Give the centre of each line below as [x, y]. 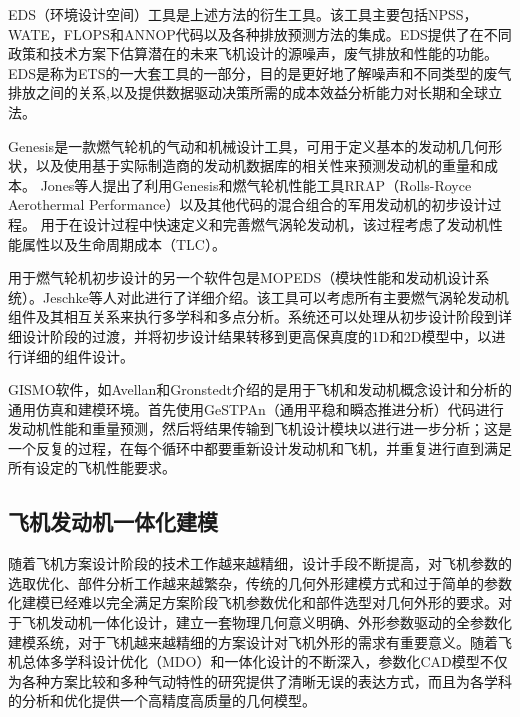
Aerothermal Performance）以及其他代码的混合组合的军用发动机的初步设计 [248, 204]
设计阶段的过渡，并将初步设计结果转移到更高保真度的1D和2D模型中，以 [256, 335]
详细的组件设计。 [77, 355]
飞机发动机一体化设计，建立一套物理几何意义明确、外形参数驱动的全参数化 [266, 622]
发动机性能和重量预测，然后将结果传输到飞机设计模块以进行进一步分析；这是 [260, 428]
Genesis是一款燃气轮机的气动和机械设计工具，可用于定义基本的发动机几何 [248, 145]
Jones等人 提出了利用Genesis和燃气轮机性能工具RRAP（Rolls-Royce [256, 184]
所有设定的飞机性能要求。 [92, 467]
